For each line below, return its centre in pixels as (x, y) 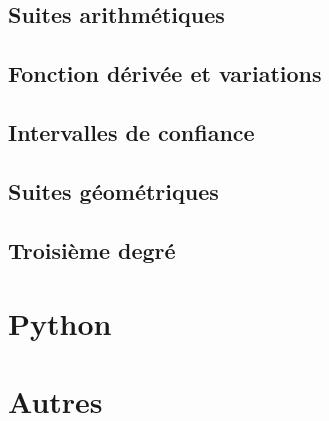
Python (60, 323)
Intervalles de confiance (131, 131)
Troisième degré (92, 249)
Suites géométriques (113, 190)
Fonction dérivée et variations (165, 73)
